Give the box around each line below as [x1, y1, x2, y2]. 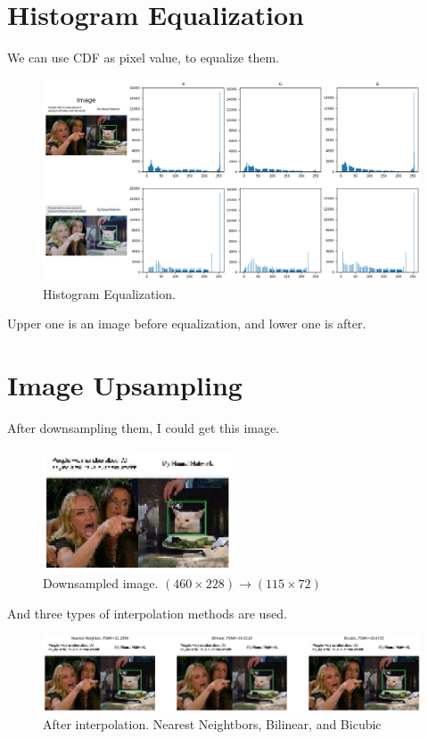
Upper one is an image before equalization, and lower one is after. [7, 314, 366, 333]
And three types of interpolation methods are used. [7, 603, 287, 622]
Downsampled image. [43, 574, 159, 593]
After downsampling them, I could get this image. [7, 419, 280, 437]
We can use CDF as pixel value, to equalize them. [7, 48, 280, 67]
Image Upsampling [7, 367, 243, 403]
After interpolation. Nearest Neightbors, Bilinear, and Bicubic [43, 715, 382, 734]
